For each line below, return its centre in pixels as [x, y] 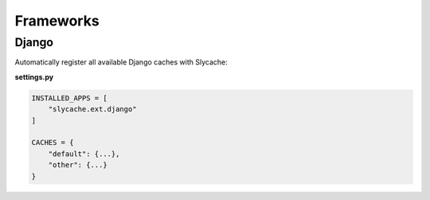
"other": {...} [78, 165]
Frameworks [57, 21]
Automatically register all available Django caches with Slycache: [121, 62]
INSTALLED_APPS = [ [69, 98]
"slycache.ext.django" [92, 109]
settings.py [34, 76]
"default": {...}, [84, 154]
